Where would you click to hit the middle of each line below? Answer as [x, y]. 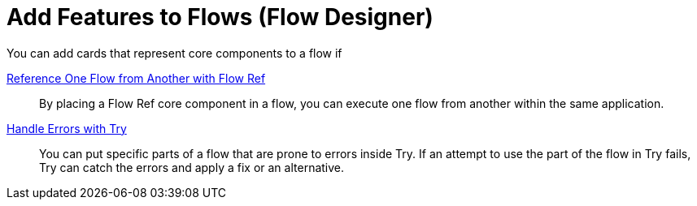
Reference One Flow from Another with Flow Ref [136, 78]
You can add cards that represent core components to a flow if [174, 53]
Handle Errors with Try [67, 128]
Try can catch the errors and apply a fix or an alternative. [192, 167]
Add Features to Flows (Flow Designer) [220, 17]
